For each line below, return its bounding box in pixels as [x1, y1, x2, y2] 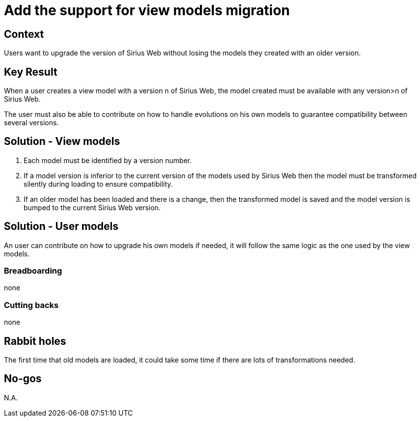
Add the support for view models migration [4, 2, 290, 19]
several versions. [4, 118, 59, 127]
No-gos [4, 372, 42, 385]
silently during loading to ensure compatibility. [24, 179, 173, 188]
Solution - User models [4, 220, 118, 233]
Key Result [4, 65, 57, 78]
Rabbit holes [4, 335, 66, 347]
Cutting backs [4, 300, 59, 310]
